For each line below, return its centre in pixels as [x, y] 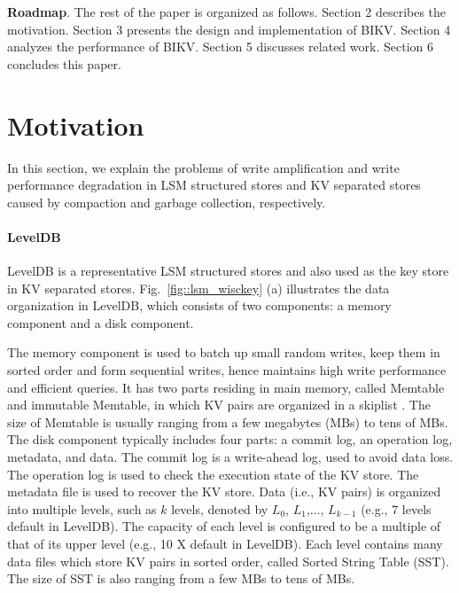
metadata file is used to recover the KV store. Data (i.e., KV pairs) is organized [224, 492]
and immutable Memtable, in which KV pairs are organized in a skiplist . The [219, 405]
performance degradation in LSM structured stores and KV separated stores [214, 185]
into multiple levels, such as [82, 508]
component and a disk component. [101, 322]
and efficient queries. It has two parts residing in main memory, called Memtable [226, 387]
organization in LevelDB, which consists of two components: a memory [199, 305]
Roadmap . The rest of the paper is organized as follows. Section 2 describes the [227, 12]
